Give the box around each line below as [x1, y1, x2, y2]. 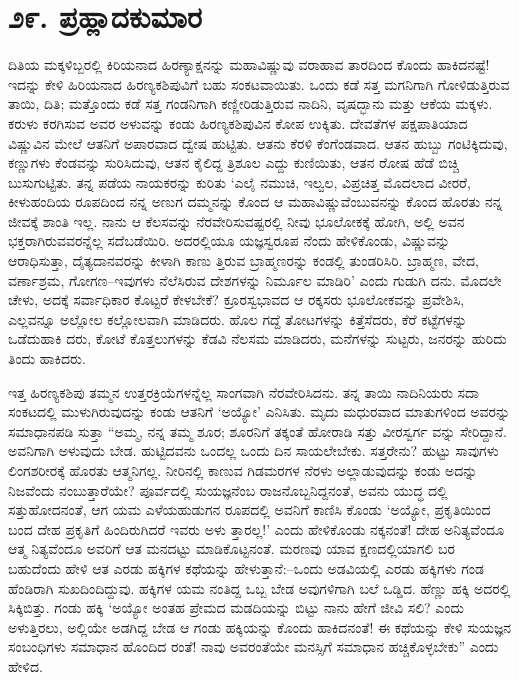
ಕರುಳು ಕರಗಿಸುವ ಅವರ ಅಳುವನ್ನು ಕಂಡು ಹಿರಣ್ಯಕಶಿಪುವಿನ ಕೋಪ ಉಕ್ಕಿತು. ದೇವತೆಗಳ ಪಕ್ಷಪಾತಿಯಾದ [8, 112, 468, 133]
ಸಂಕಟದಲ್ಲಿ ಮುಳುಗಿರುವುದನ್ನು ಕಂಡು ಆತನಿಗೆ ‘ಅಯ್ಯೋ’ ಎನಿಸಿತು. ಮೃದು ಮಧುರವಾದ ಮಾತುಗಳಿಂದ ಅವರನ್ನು [8, 401, 511, 422]
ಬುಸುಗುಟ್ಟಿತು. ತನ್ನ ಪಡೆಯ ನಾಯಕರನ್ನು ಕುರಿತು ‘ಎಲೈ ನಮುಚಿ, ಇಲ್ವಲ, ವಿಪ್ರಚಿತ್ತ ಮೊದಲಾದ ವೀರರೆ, [8, 171, 471, 192]
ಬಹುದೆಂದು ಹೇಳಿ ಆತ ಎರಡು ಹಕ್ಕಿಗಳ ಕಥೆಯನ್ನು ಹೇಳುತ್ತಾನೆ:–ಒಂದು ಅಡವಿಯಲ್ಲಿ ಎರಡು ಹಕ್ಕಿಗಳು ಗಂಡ [8, 557, 484, 578]
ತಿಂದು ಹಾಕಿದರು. [8, 348, 86, 369]
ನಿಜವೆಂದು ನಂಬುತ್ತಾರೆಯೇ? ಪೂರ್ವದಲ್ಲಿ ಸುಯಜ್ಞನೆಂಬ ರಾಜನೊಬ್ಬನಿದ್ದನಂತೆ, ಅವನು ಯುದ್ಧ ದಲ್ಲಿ [8, 479, 448, 500]
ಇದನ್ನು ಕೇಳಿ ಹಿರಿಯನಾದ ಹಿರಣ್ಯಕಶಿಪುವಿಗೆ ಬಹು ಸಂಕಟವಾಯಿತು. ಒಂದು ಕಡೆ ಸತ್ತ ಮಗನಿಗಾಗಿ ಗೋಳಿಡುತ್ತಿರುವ [8, 73, 510, 94]
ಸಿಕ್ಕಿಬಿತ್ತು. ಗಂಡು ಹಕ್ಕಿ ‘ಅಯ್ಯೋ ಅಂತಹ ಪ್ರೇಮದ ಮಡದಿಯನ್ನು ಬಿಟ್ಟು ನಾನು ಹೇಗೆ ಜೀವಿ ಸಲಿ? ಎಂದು [8, 597, 465, 618]
